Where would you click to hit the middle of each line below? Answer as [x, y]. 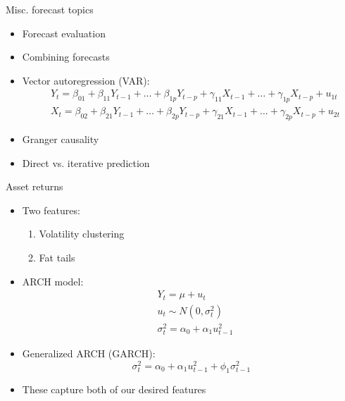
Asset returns [34, 186]
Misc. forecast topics [50, 9]
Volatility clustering [82, 234]
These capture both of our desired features [114, 389]
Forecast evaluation [64, 33]
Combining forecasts [66, 57]
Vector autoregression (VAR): [86, 80]
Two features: [51, 210]
